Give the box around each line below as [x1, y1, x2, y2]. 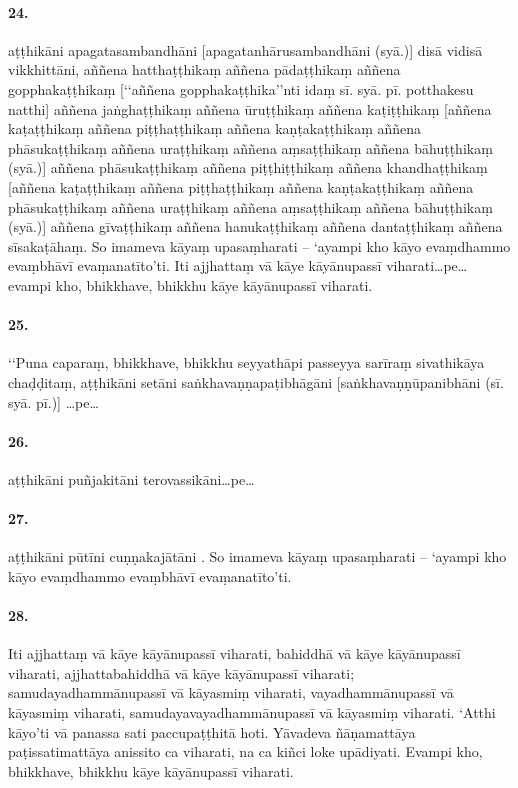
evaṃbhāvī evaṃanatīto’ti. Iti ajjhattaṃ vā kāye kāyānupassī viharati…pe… [8, 255, 468, 276]
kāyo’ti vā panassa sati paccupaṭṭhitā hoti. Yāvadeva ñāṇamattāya [8, 721, 416, 742]
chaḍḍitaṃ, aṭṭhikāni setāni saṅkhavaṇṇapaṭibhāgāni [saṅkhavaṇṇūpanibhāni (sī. [8, 371, 504, 392]
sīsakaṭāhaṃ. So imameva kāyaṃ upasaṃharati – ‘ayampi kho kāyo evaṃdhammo [8, 235, 511, 256]
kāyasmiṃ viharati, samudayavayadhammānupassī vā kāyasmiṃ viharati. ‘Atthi [8, 702, 496, 723]
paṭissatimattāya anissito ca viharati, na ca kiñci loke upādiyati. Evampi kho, [8, 741, 483, 762]
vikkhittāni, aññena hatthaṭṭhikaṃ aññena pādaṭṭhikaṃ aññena [8, 59, 401, 80]
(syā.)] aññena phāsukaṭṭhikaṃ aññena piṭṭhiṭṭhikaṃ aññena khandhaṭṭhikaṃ [8, 157, 488, 178]
